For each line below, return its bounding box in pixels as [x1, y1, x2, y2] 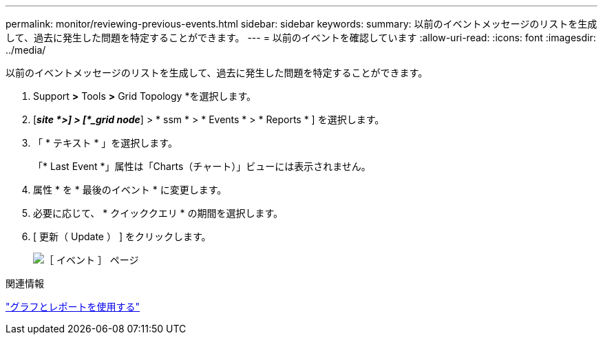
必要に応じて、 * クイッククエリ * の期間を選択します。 [33, 207, 284, 219]
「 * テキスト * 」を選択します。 [33, 137, 178, 149]
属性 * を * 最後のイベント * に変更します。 [33, 184, 227, 195]
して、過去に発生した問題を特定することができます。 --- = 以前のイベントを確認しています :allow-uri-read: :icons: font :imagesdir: [6, 32, 596, 43]
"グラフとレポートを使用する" [6, 301, 140, 312]
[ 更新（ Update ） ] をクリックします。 [33, 231, 211, 242]
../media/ [6, 44, 46, 56]
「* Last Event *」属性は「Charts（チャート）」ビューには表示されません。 [33, 160, 371, 172]
